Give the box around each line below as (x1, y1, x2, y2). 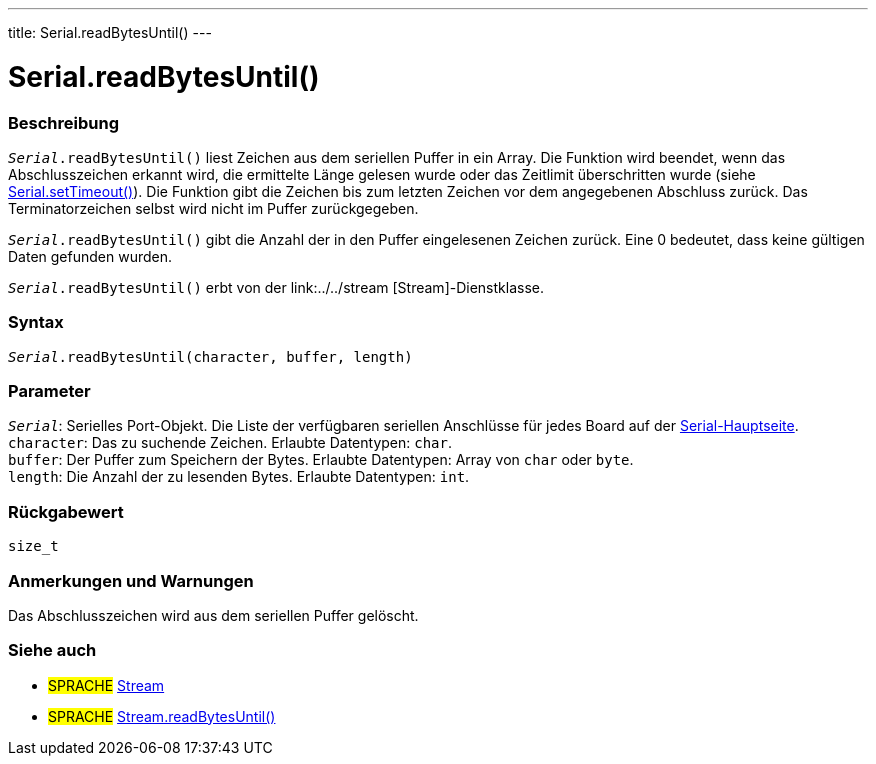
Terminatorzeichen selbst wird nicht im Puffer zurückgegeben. (8, 199, 419, 217)
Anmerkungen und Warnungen (8, 570, 254, 591)
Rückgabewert (8, 501, 124, 522)
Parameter (8, 381, 91, 401)
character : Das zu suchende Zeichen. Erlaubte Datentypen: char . (8, 434, 453, 452)
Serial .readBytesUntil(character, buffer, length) (8, 348, 413, 365)
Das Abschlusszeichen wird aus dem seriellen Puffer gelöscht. (8, 606, 419, 624)
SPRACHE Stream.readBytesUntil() (48, 707, 276, 725)
